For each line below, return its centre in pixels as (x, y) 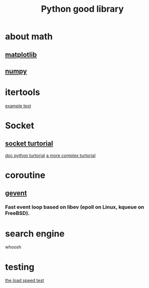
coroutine (25, 175)
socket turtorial (29, 144)
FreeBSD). (18, 213)
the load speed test (25, 281)
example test (18, 106)
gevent (16, 193)
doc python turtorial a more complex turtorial (50, 155)
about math (29, 36)
